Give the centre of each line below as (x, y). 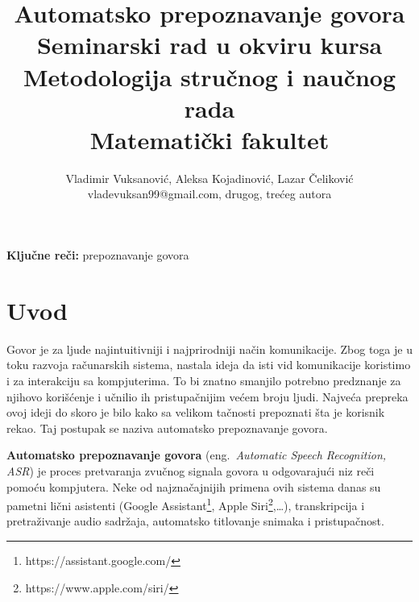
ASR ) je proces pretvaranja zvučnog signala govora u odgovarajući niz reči (191, 470)
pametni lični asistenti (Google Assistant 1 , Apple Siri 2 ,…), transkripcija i (186, 504)
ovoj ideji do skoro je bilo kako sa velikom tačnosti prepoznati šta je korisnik (196, 412)
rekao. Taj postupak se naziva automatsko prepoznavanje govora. (167, 428)
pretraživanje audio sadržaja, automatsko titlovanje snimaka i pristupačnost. (195, 521)
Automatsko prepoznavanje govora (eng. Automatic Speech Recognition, (197, 455)
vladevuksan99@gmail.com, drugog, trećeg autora (209, 194)
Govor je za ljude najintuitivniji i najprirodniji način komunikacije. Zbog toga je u (209, 349)
